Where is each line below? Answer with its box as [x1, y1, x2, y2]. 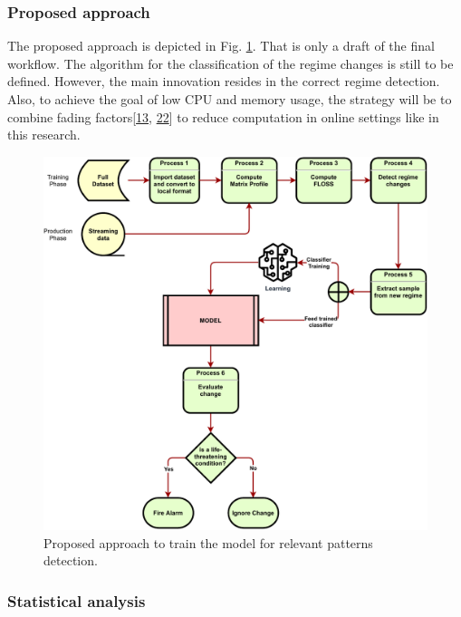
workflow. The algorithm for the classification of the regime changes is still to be [7, 53, 454, 72]
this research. [7, 125, 81, 144]
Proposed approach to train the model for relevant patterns [43, 533, 373, 552]
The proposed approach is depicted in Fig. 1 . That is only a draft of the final [7, 36, 435, 55]
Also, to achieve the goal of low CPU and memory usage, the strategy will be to [7, 90, 452, 108]
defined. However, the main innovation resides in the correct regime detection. [7, 72, 440, 91]
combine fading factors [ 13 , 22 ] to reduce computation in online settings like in [7, 107, 439, 126]
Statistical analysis [7, 589, 146, 612]
